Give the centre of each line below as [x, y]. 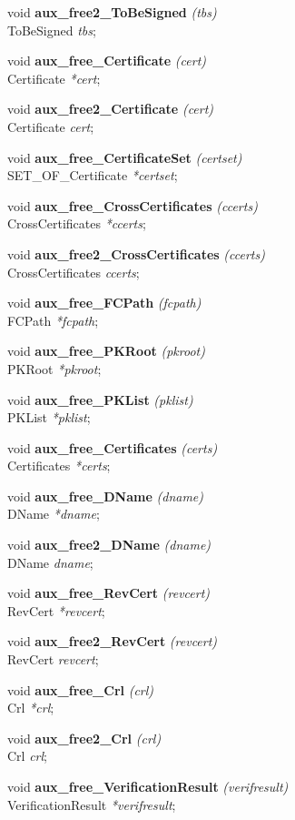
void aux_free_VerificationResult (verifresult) [148, 786]
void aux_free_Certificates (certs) [113, 447]
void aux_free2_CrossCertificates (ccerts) [136, 253]
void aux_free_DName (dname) [106, 496]
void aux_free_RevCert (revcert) [109, 593]
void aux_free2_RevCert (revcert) [113, 641]
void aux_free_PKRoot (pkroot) [106, 351]
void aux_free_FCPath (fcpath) [104, 303]
